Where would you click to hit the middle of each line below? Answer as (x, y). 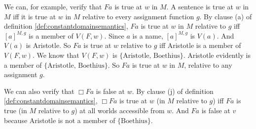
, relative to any (208, 64)
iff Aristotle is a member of (200, 45)
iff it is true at (35, 16)
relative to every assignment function (138, 16)
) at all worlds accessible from (120, 110)
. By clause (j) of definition (173, 91)
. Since (114, 35)
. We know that (56, 55)
